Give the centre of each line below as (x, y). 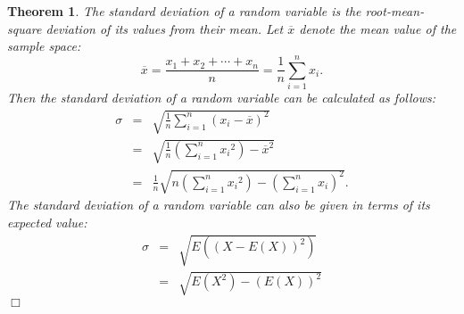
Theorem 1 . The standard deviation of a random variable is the (184, 11)
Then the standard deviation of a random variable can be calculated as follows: (222, 97)
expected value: (47, 222)
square (25, 28)
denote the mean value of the (378, 28)
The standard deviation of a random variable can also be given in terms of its (219, 205)
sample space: (44, 46)
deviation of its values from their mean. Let (165, 28)
